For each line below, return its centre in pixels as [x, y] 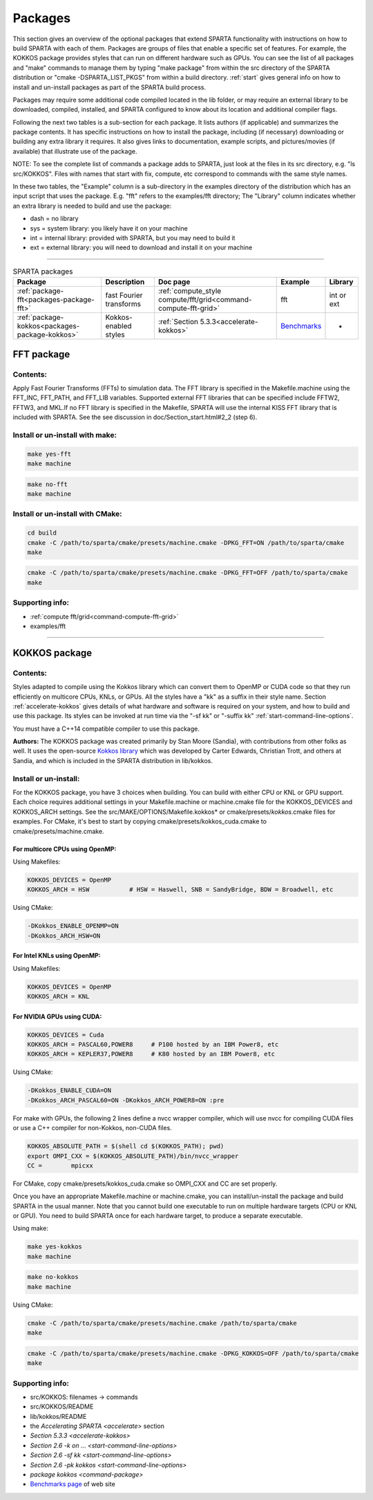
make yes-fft [49, 454]
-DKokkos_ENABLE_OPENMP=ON [73, 926]
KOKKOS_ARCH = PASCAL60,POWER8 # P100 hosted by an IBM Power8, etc [153, 1045]
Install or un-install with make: [65, 435]
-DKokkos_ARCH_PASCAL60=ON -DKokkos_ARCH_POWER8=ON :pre [126, 1100]
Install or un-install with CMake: [67, 514]
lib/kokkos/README [58, 1416]
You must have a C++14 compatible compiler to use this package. [106, 729]
